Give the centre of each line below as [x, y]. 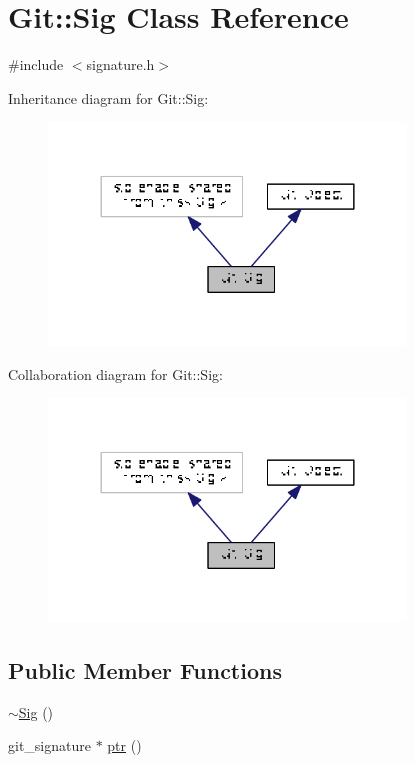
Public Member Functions [145, 669]
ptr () [124, 745]
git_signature [49, 745]
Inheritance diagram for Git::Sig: [108, 97]
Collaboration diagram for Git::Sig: [115, 373]
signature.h [120, 64]
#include [36, 64]
